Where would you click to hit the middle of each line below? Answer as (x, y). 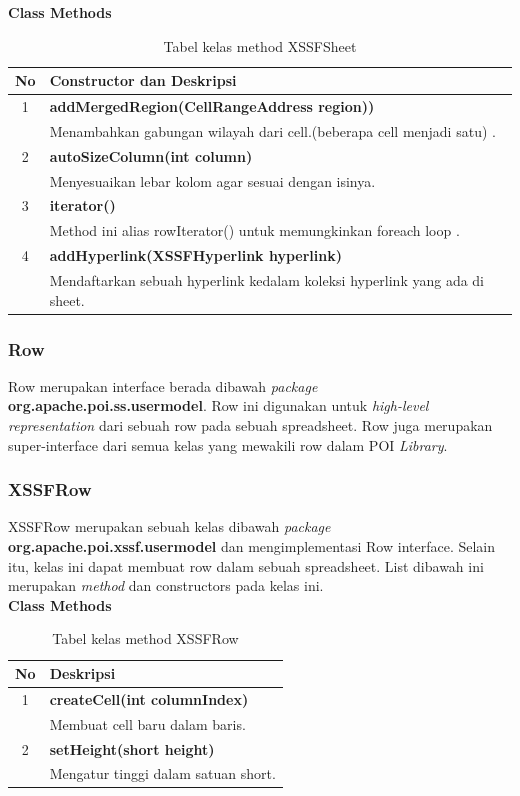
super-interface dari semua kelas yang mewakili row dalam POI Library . (228, 444)
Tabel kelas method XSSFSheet (260, 45)
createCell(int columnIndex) (149, 698)
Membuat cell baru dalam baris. (147, 723)
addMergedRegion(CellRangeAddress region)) (212, 106)
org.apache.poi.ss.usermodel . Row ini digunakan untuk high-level (218, 405)
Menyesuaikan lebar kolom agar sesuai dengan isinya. (212, 180)
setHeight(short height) (132, 748)
